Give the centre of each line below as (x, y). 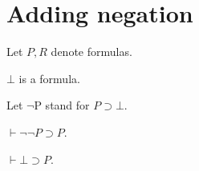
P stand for (62, 105)
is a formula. (49, 78)
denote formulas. (91, 52)
